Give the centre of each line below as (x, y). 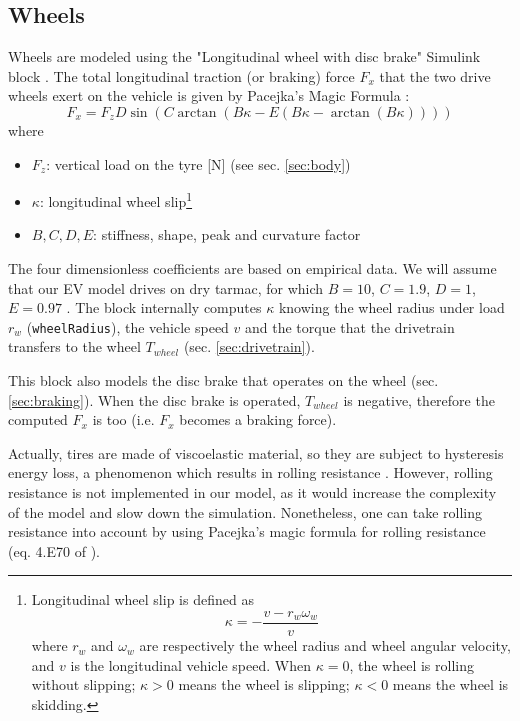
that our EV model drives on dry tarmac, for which (166, 287)
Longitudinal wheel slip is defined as (142, 599)
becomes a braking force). (258, 419)
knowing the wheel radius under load (391, 307)
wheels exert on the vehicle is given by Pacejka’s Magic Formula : (209, 95)
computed (38, 419)
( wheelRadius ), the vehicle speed (127, 326)
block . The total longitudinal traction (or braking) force (181, 75)
